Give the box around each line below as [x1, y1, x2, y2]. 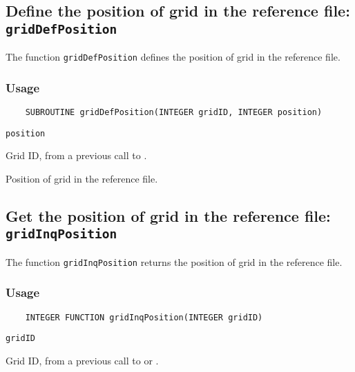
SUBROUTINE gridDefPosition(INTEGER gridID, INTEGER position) [25, 107, 323, 118]
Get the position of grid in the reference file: [6, 205, 331, 226]
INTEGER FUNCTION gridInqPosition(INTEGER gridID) [25, 312, 263, 322]
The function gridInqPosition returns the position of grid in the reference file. [6, 254, 343, 269]
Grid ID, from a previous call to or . [6, 353, 159, 367]
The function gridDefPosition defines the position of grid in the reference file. [6, 50, 340, 64]
